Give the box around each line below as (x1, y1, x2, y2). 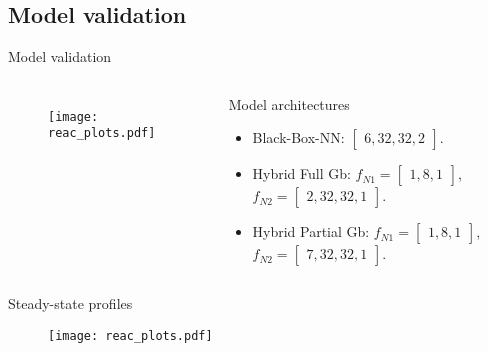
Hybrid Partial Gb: (252, 221, 370, 242)
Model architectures (228, 93, 350, 114)
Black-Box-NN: (252, 127, 345, 148)
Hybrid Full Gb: (252, 163, 351, 184)
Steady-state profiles (8, 293, 133, 314)
